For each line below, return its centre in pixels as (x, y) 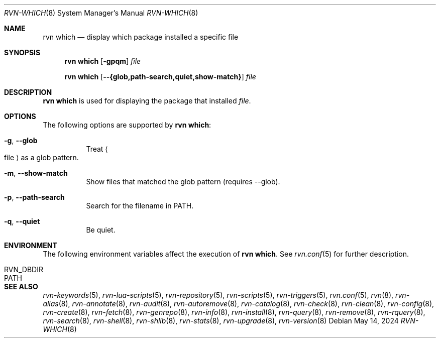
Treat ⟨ (97, 149)
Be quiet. (101, 230)
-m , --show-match (36, 173)
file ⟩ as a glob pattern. (41, 157)
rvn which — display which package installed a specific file (141, 37)
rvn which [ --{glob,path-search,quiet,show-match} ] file (160, 77)
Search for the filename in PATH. (140, 206)
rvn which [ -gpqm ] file (103, 61)
